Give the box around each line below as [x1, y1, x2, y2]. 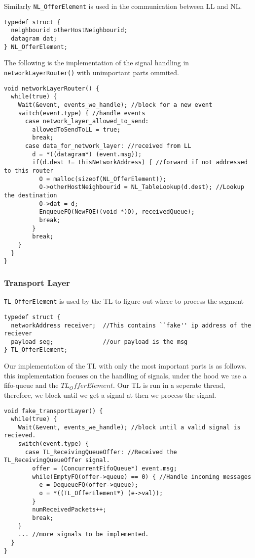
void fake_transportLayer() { [4, 407, 103, 415]
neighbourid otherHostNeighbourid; [11, 27, 128, 34]
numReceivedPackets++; [32, 506, 107, 513]
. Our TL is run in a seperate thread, [113, 380, 225, 390]
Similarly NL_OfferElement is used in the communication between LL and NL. [4, 1, 242, 11]
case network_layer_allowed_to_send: [25, 118, 149, 125]
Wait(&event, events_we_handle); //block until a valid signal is [18, 423, 241, 431]
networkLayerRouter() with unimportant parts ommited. [4, 67, 179, 77]
